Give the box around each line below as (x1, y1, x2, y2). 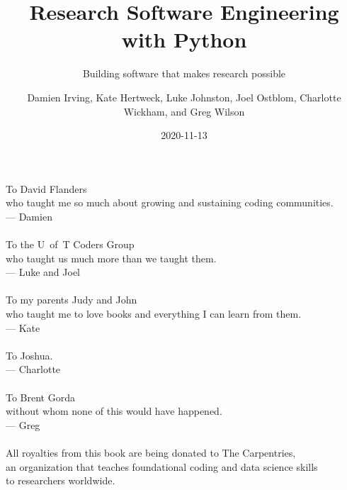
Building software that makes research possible (82, 66, 286, 81)
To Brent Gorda (6, 389, 75, 404)
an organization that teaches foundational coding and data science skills (6, 459, 318, 474)
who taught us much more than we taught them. (6, 250, 217, 265)
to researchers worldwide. (6, 473, 115, 488)
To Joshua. (6, 347, 53, 362)
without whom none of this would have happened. (6, 403, 222, 418)
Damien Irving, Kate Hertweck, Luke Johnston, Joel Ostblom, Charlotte (27, 89, 341, 104)
